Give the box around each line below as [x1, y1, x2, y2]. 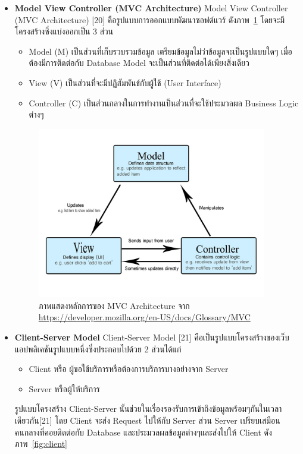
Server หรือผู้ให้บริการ [29, 382, 100, 395]
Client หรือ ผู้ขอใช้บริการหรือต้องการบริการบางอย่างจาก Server [29, 362, 229, 375]
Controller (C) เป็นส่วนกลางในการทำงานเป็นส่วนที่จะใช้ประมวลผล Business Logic [29, 96, 299, 109]
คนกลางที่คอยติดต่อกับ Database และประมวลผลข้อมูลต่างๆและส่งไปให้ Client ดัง [14, 425, 272, 438]
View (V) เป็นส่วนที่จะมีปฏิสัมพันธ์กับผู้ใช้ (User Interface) [29, 76, 221, 89]
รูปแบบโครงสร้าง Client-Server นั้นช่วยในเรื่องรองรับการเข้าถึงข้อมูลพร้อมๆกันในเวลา [14, 402, 282, 415]
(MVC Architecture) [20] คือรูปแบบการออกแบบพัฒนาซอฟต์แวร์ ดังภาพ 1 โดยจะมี [14, 13, 285, 26]
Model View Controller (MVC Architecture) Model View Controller [14, 2, 288, 14]
